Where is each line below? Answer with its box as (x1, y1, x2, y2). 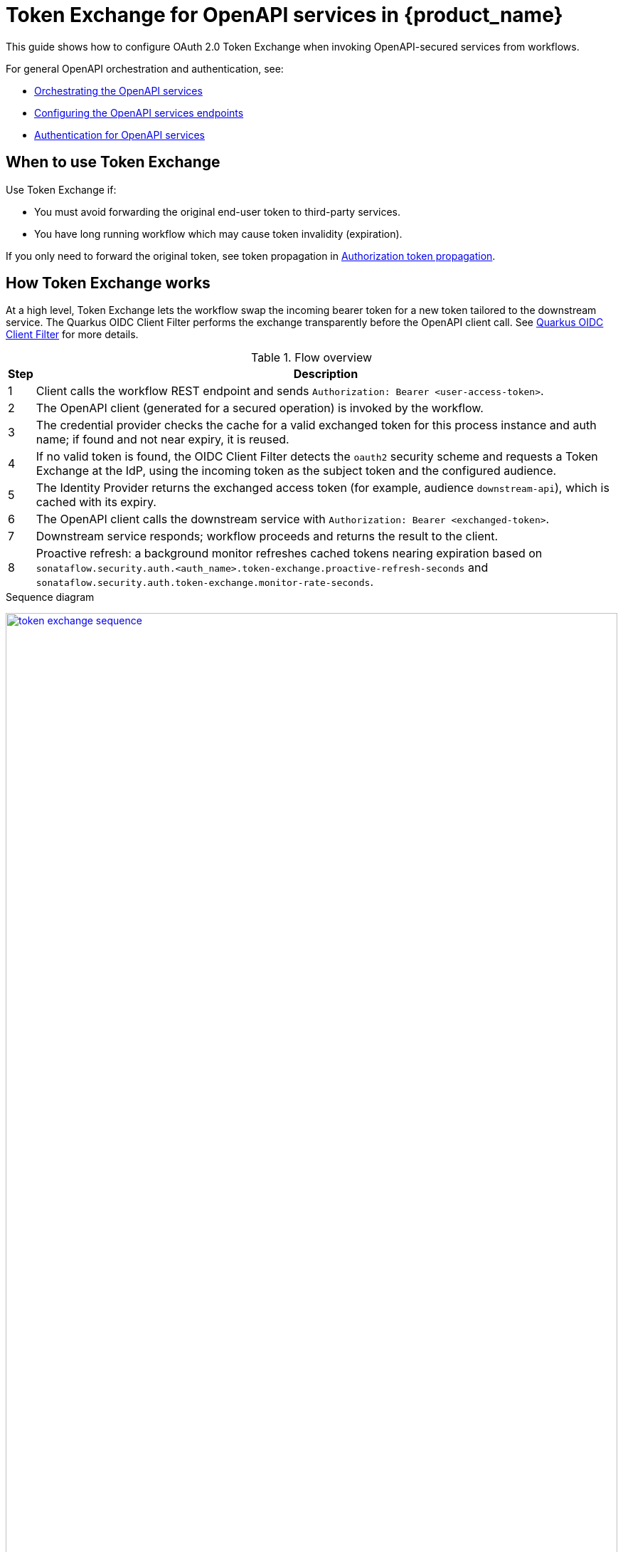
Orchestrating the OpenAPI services (34, 84, 203, 97)
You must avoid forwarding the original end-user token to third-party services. (34, 205, 401, 218)
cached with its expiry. (36, 495, 156, 510)
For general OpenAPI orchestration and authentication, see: (6, 62, 284, 75)
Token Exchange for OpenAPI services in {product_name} (6, 3, 563, 27)
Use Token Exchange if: (6, 183, 117, 196)
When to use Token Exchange (6, 153, 220, 172)
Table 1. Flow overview (250, 350, 373, 365)
